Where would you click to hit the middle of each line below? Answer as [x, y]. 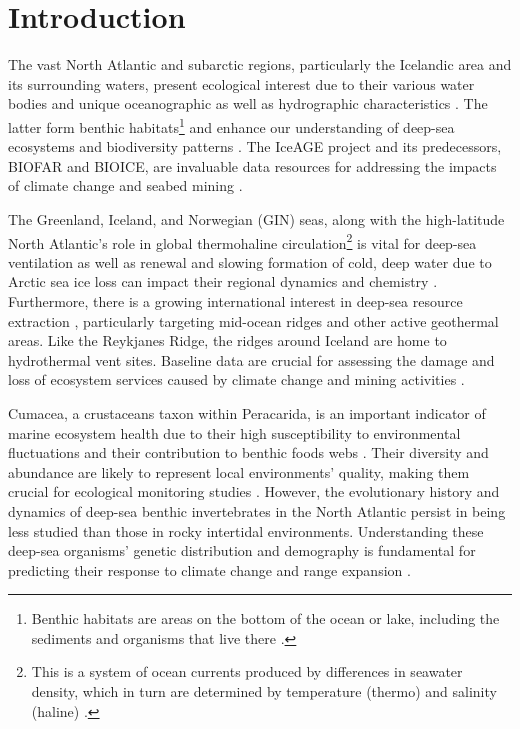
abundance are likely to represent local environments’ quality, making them [239, 471]
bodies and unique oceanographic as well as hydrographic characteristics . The [248, 103]
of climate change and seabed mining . [125, 185]
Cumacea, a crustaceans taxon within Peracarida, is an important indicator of [247, 412]
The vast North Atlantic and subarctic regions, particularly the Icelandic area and [260, 64]
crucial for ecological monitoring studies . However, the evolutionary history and [254, 491]
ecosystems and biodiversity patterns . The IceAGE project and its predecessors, [255, 146]
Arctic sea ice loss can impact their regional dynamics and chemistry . [223, 281]
